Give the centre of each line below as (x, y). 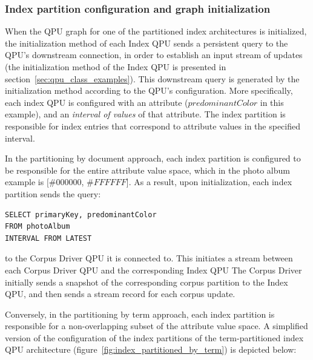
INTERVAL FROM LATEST (48, 238)
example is (25, 182)
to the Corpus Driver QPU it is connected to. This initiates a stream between (149, 258)
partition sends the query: (53, 193)
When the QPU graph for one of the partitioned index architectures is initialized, (156, 31)
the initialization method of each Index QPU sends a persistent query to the (147, 43)
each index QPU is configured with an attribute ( (97, 102)
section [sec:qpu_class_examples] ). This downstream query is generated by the (152, 78)
